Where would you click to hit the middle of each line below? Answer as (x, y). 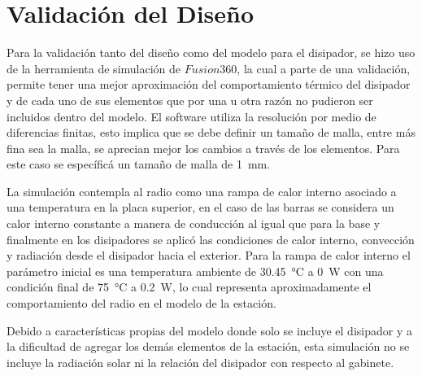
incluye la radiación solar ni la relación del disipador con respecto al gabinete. (200, 362)
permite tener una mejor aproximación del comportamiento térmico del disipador (209, 84)
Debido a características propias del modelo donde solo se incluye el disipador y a (209, 330)
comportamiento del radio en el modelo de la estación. (141, 303)
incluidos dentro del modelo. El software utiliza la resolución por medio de (191, 116)
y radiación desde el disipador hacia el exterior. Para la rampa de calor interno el (209, 255)
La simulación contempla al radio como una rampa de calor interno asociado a (202, 191)
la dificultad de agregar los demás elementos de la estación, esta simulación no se (208, 346)
